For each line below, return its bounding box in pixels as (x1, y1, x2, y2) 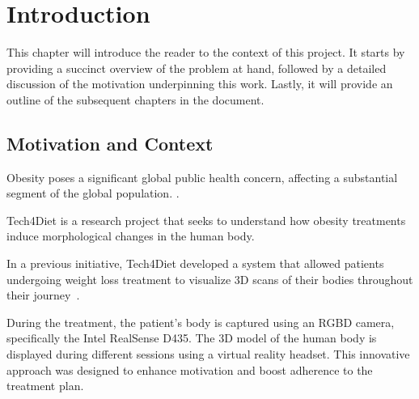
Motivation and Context (6, 130, 214, 155)
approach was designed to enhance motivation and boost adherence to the (6, 361, 373, 378)
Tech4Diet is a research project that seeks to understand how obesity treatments (6, 211, 406, 228)
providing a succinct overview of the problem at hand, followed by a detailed (6, 59, 387, 76)
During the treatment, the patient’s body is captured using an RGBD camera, (6, 313, 395, 330)
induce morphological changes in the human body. (6, 227, 255, 244)
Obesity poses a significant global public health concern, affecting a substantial (6, 168, 398, 185)
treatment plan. (6, 377, 84, 394)
